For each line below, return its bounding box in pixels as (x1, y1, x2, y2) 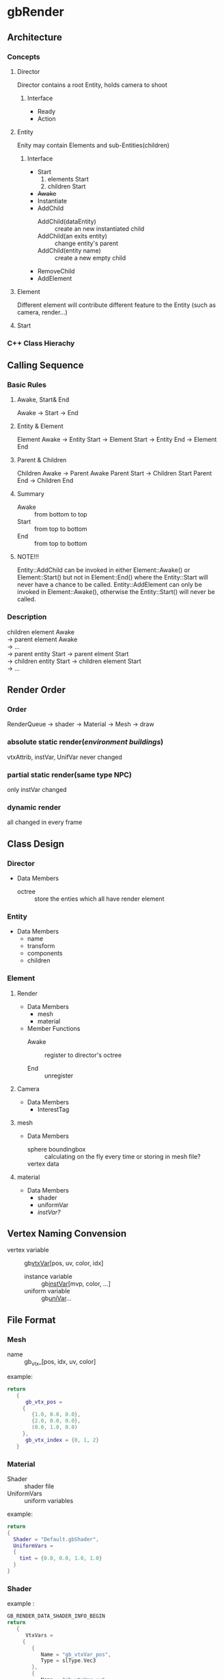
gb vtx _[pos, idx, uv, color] (24, 1358, 96, 1367)
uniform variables (24, 1496, 74, 1504)
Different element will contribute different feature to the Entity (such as (16, 301, 216, 309)
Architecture (7, 32, 63, 43)
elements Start (47, 175, 89, 183)
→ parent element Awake (7, 635, 78, 643)
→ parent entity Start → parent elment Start (7, 649, 129, 658)
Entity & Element (16, 422, 64, 430)
